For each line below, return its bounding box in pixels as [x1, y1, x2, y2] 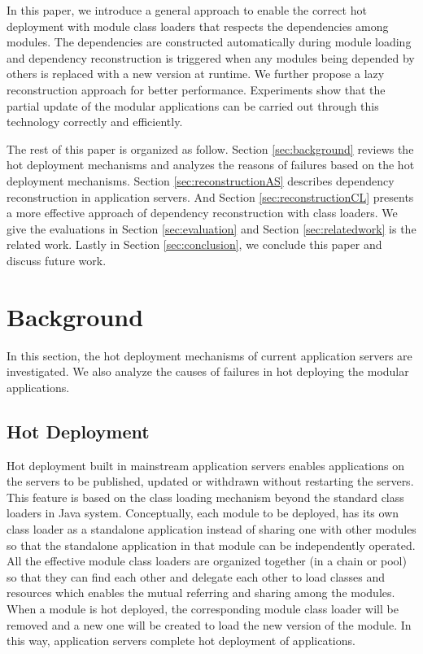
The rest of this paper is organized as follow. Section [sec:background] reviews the [7, 140, 414, 157]
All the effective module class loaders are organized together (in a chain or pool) [7, 552, 407, 569]
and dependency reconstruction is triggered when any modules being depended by [7, 49, 415, 66]
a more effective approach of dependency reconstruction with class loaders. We [7, 204, 398, 221]
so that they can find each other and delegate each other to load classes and [7, 568, 386, 585]
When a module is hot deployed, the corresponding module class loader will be [7, 599, 399, 617]
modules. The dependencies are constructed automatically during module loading [7, 33, 412, 50]
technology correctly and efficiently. [7, 113, 183, 130]
